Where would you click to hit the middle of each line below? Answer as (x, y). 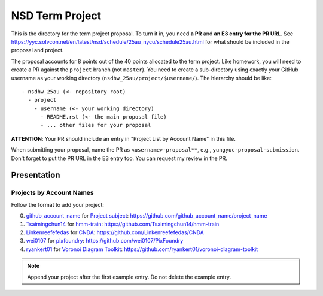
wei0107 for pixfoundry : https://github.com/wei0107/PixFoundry (105, 241)
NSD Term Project (56, 16)
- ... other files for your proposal (96, 125)
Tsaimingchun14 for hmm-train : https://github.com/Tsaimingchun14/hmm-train (123, 224)
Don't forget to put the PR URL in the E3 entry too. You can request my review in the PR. (119, 158)
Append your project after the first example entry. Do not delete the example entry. (129, 277)
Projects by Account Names (52, 193)
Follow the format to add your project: (58, 204)
